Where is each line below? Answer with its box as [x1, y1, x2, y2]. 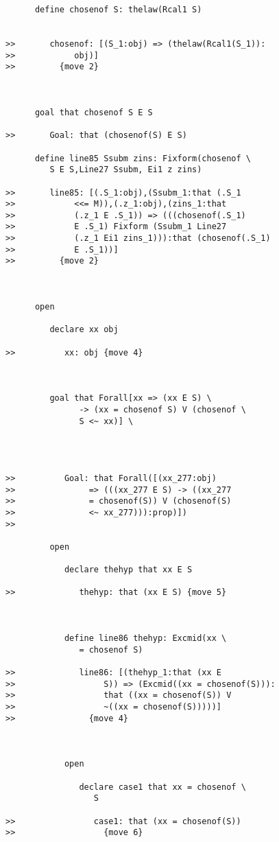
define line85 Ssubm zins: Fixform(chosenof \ [34, 153, 251, 163]
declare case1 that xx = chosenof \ [79, 782, 246, 792]
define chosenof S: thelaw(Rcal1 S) [34, 5, 202, 14]
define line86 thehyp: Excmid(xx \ [64, 633, 227, 644]
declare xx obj [49, 325, 119, 335]
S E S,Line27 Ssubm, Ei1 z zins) [49, 165, 202, 175]
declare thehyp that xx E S [64, 565, 193, 575]
